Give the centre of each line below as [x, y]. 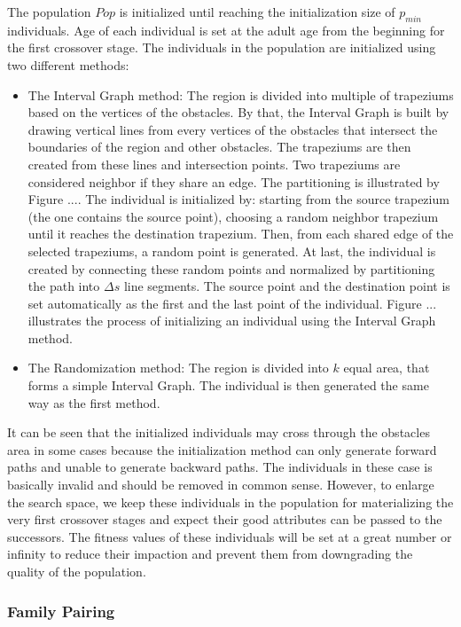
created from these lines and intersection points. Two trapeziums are [214, 164]
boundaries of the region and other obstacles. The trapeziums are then [219, 147]
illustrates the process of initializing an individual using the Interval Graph [232, 321]
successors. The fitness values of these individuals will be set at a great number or [230, 536]
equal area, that [387, 368]
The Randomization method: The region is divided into [178, 368]
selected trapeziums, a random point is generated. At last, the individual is [232, 251]
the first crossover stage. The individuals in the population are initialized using [222, 47]
